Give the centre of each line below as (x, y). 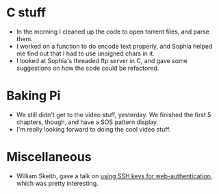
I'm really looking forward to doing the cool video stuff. (93, 129)
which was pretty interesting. (57, 183)
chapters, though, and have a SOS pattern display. (87, 122)
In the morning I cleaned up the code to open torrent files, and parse (113, 32)
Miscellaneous (49, 157)
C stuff (26, 13)
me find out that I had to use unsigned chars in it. (86, 53)
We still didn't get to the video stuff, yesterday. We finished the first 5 (114, 114)
